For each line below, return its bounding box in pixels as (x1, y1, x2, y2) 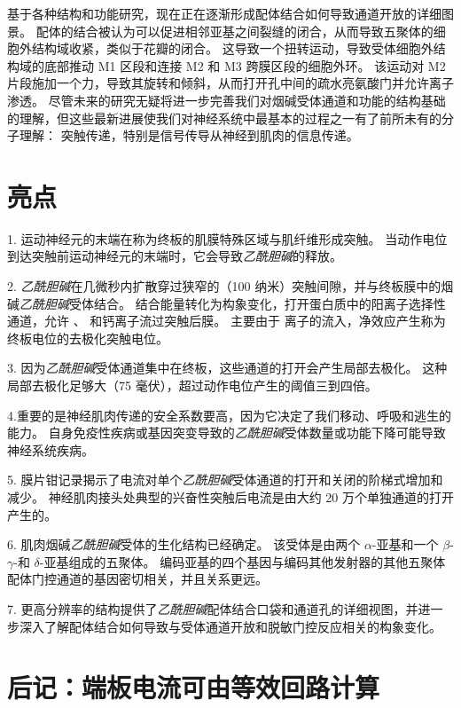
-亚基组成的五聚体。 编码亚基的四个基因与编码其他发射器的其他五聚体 (39, 552, 446, 570)
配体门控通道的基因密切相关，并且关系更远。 (7, 570, 268, 588)
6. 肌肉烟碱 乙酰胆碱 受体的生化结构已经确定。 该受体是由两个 (7, 535, 361, 554)
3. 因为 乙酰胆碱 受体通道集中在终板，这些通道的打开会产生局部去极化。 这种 (7, 358, 448, 377)
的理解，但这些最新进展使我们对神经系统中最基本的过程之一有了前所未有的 (7, 108, 441, 127)
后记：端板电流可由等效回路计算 (7, 669, 380, 705)
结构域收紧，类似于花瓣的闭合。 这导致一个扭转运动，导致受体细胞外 (31, 39, 434, 58)
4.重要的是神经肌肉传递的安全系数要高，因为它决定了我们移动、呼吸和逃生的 (7, 405, 451, 424)
